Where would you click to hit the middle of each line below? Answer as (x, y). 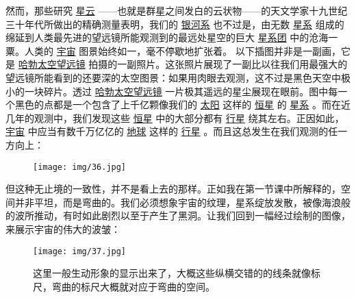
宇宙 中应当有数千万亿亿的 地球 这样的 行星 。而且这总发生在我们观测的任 (172, 131)
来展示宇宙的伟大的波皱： (63, 228)
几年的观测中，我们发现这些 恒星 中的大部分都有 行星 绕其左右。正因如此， (175, 117)
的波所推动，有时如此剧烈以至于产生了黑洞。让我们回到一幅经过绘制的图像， (178, 215)
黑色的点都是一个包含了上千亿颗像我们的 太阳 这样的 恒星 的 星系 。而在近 (182, 104)
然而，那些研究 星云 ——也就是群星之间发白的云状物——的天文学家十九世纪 (177, 10)
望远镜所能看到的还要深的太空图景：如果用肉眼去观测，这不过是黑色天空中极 (178, 77)
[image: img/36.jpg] (80, 167)
